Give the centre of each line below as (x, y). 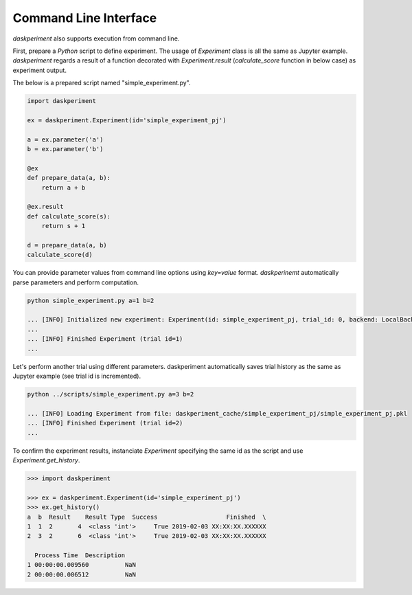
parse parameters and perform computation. (76, 282)
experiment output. (39, 70)
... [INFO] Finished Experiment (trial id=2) (105, 423)
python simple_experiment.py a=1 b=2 (91, 300)
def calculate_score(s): (69, 216)
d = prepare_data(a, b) (67, 245)
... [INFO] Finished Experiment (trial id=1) (105, 339)
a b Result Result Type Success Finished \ (147, 517)
